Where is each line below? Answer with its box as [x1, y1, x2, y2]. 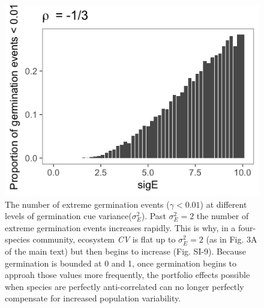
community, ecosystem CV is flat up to [32, 233, 176, 246]
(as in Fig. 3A [206, 233, 257, 246]
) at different [200, 198, 247, 210]
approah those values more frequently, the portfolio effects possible [5, 268, 250, 281]
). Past [141, 210, 166, 222]
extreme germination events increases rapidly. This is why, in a [5, 221, 236, 234]
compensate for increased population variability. [5, 292, 181, 304]
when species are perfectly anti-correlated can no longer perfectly [5, 280, 244, 292]
